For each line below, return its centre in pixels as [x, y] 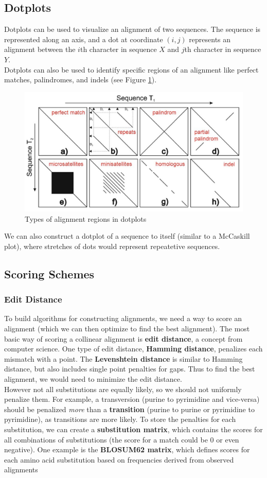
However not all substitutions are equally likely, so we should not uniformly [123, 389]
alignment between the [40, 49]
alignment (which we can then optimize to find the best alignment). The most [127, 329]
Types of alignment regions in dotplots [86, 218]
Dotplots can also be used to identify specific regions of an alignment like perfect [131, 69]
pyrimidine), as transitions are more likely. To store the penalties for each [120, 419]
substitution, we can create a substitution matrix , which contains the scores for [133, 429]
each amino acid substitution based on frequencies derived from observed [119, 459]
